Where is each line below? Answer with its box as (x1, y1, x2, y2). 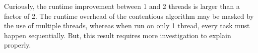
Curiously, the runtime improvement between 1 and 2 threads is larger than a (4, 1, 240, 11)
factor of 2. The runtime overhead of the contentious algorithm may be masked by (4, 10, 254, 21)
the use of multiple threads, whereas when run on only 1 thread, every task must (4, 20, 250, 31)
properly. (4, 40, 31, 50)
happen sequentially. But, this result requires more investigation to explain (4, 30, 231, 40)
